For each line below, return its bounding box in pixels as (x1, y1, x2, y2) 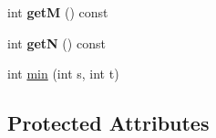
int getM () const (7, 3, 108, 21)
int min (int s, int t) (7, 64, 119, 83)
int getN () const (7, 33, 106, 52)
